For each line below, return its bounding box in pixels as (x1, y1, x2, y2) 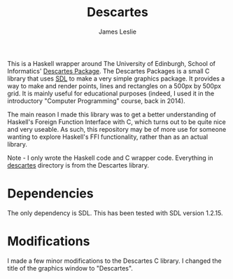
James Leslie (98, 27, 137, 36)
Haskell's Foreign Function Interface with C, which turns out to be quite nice (7, 117, 226, 126)
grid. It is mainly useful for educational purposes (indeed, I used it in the (7, 89, 215, 97)
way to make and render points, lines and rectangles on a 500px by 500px (7, 81, 222, 90)
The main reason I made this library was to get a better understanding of (7, 110, 216, 118)
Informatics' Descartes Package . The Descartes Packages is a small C (7, 67, 210, 75)
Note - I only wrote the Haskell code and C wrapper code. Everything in (7, 154, 213, 162)
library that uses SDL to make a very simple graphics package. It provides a (7, 74, 225, 83)
